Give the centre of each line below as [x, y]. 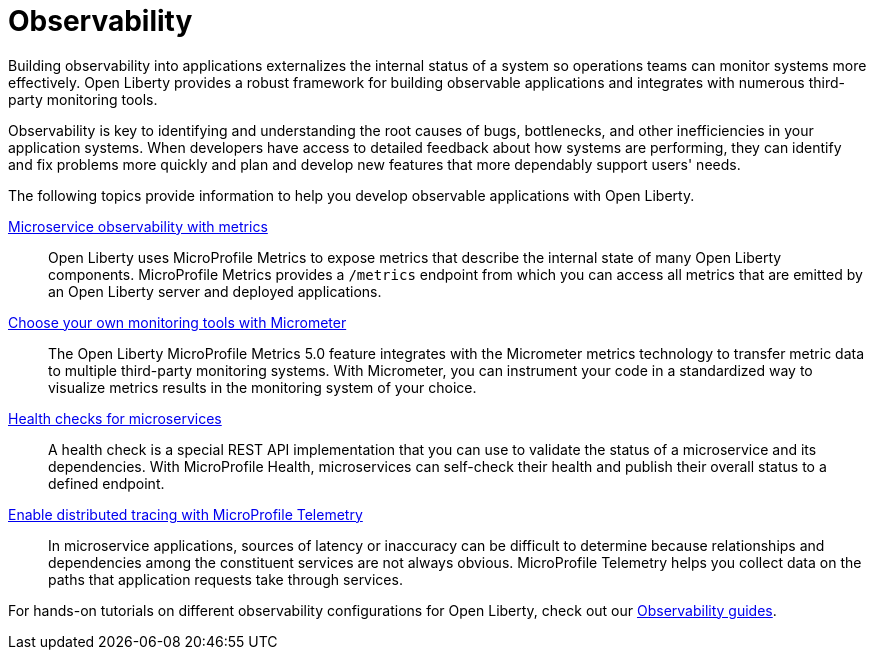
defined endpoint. [106, 483]
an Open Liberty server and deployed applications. [215, 291]
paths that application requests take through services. [225, 579]
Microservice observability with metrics [138, 226]
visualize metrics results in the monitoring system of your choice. [262, 387]
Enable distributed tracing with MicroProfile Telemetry [185, 514]
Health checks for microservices [115, 418]
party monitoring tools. [83, 99]
